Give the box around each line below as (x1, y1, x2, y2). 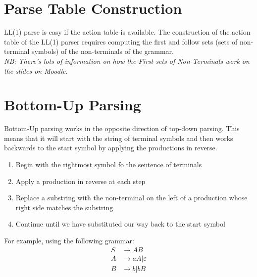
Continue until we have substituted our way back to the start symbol (15, 219, 225, 229)
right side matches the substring (15, 202, 113, 212)
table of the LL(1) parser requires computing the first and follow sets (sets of (4, 36, 238, 46)
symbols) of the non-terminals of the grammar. (32, 46, 174, 56)
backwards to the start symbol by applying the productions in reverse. (4, 142, 217, 153)
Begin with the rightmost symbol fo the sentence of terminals (15, 159, 202, 169)
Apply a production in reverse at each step (15, 176, 146, 186)
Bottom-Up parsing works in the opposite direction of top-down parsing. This (4, 123, 240, 134)
